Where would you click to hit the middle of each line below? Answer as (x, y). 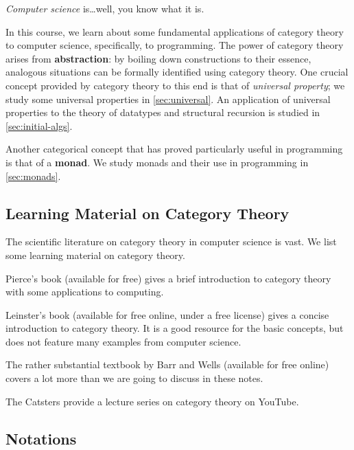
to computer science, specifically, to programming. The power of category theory (175, 45)
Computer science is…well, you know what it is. (105, 8)
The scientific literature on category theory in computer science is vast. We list (171, 241)
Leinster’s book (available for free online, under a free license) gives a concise (167, 314)
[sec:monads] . (33, 176)
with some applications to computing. (85, 292)
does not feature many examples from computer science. (123, 341)
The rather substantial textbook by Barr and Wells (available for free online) (167, 364)
